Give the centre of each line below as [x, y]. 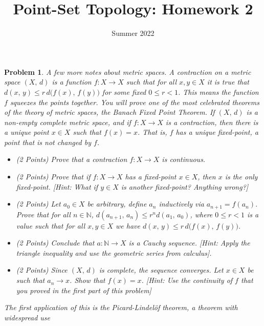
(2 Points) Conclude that [55, 243]
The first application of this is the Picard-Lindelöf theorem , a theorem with [121, 307]
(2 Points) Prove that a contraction [72, 159]
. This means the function [218, 91]
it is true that [228, 82]
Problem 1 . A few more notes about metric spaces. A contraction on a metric [128, 72]
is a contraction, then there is [212, 122]
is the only [241, 177]
